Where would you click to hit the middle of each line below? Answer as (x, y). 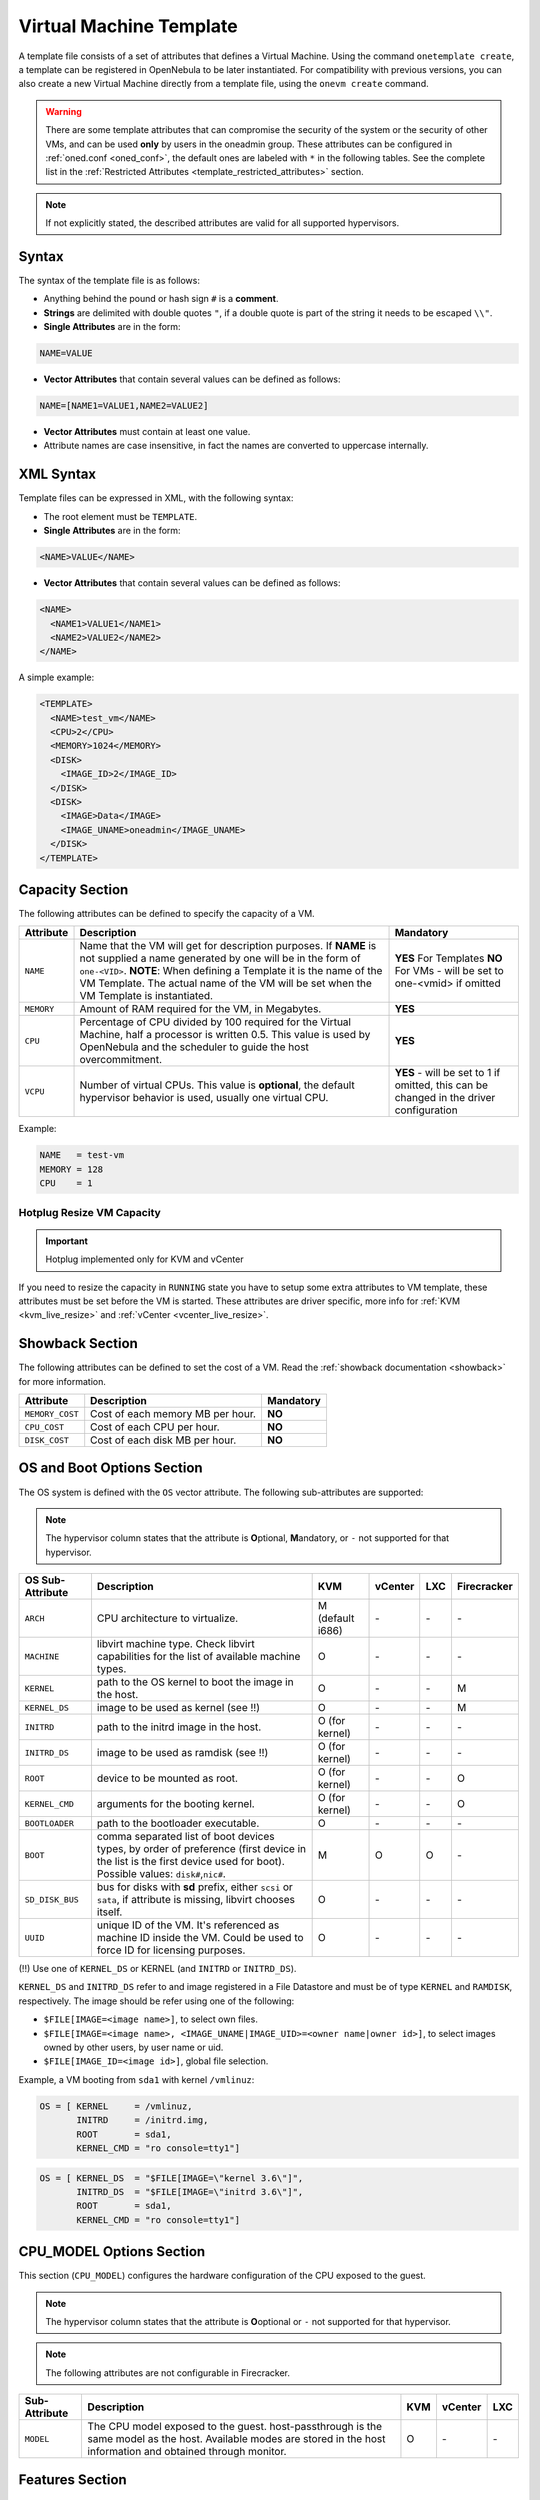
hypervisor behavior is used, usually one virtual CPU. (204, 1098)
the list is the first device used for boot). (190, 1862)
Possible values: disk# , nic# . (161, 1874)
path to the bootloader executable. (178, 1823)
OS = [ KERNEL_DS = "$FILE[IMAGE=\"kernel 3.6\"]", (171, 2178)
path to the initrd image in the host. (179, 1727)
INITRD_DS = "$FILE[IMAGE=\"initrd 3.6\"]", (190, 2191)
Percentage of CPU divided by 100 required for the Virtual (215, 1022)
